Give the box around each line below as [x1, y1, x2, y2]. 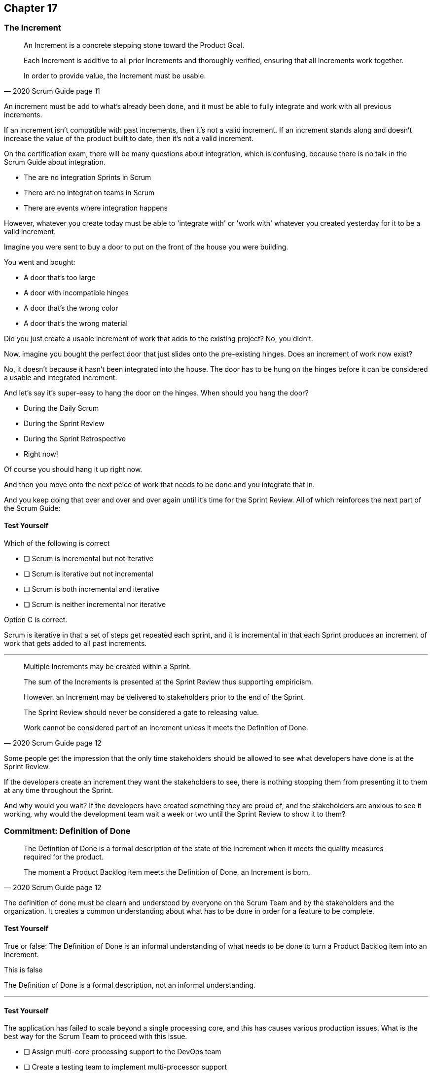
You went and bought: [4, 257, 75, 266]
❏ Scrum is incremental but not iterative [24, 554, 153, 563]
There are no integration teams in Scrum [24, 188, 155, 197]
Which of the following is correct [4, 539, 110, 548]
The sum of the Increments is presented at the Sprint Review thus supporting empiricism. [24, 678, 313, 686]
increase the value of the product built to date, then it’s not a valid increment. [4, 134, 253, 143]
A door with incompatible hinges [24, 288, 129, 297]
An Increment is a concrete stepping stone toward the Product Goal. [24, 40, 245, 49]
